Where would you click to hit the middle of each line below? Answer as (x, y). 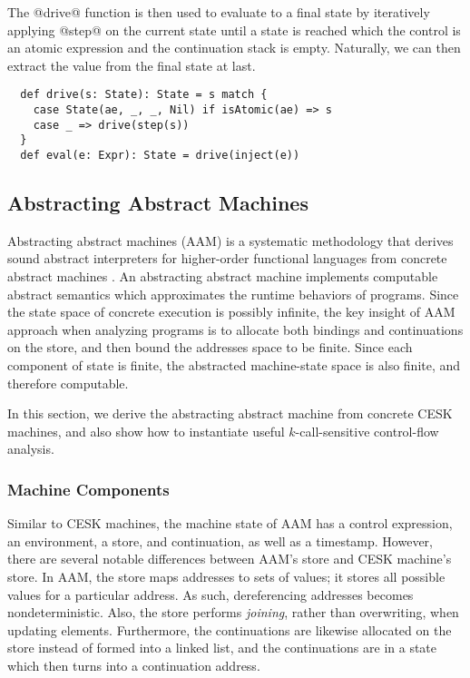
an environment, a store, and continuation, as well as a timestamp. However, (220, 540)
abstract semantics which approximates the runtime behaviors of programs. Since (233, 294)
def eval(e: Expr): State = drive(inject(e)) (160, 155)
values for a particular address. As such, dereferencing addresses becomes (211, 594)
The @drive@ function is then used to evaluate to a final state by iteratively (219, 12)
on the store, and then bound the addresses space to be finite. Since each (210, 347)
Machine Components (88, 489)
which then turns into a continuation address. (134, 665)
